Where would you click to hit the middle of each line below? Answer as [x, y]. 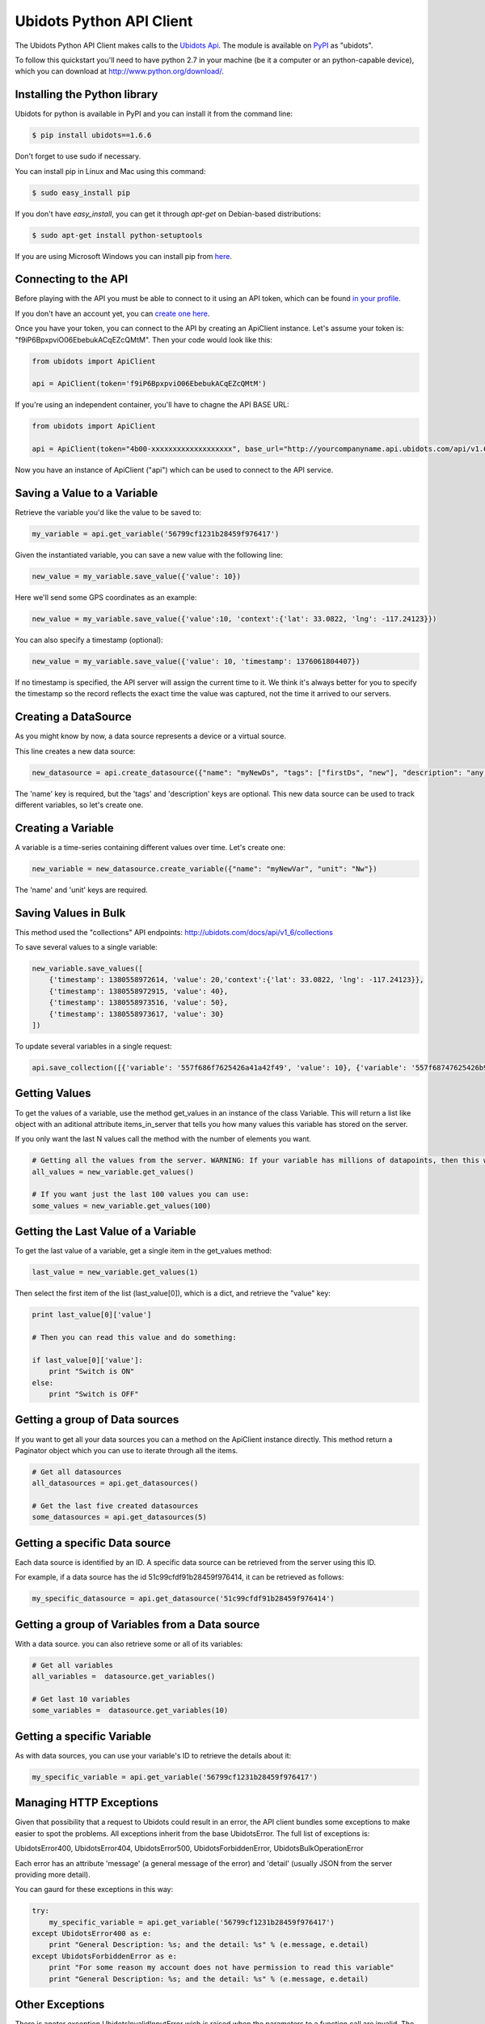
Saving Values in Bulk [70, 913]
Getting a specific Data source [93, 1543]
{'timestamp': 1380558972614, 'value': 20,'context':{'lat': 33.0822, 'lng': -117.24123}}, [236, 980]
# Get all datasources [77, 1472]
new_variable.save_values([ [87, 969]
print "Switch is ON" [92, 1371]
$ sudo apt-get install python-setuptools [117, 235]
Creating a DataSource [74, 717]
